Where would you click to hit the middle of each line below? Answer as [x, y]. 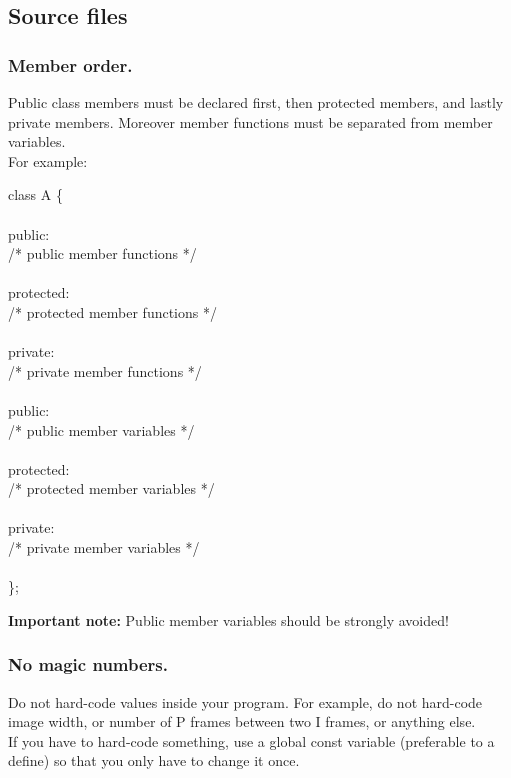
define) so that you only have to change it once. [154, 760]
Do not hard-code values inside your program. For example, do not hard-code [245, 701]
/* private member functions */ [105, 370]
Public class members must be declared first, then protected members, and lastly [256, 102]
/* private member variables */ [104, 547]
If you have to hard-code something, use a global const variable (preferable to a [251, 740]
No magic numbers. [88, 664]
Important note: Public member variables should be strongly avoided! [228, 619]
